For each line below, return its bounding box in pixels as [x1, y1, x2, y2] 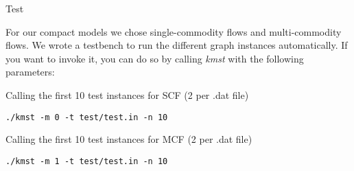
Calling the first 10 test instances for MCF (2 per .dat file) [5, 132, 252, 146]
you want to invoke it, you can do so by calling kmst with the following [5, 51, 304, 65]
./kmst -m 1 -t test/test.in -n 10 [5, 156, 168, 166]
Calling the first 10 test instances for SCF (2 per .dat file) [5, 87, 249, 102]
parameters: [5, 65, 55, 79]
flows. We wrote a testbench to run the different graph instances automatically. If [5, 38, 348, 52]
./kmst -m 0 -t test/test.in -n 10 [5, 112, 168, 122]
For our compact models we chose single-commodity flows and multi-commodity [5, 24, 342, 38]
